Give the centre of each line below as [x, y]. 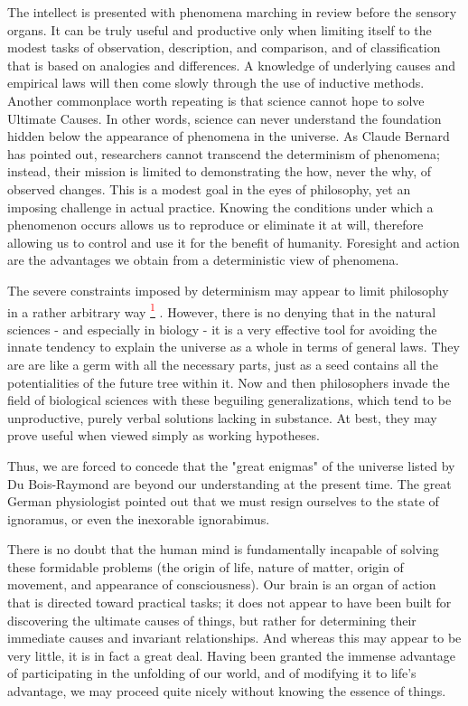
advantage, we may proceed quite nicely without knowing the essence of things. [227, 691]
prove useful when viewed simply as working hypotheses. [164, 435]
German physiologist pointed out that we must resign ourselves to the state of [223, 501]
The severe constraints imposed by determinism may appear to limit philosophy [228, 290]
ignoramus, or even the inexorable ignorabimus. [139, 518]
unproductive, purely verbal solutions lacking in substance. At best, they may [222, 417]
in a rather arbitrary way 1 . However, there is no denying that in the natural [222, 310]
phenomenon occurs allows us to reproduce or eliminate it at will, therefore [215, 225]
